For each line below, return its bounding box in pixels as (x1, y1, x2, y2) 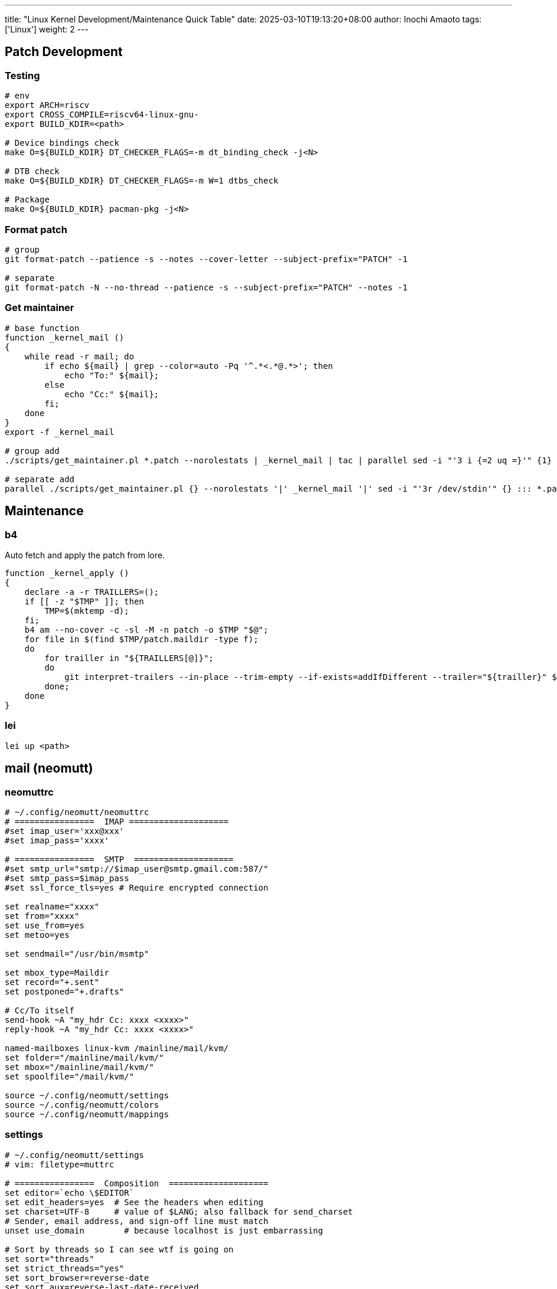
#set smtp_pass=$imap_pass (5, 873, 129, 883)
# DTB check (5, 166, 60, 176)
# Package (5, 195, 50, 205)
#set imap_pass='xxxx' (5, 835, 110, 845)
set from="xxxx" (5, 911, 80, 921)
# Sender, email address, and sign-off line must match (5, 1216, 268, 1226)
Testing (5, 69, 40, 81)
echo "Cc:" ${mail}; (64, 389, 159, 399)
